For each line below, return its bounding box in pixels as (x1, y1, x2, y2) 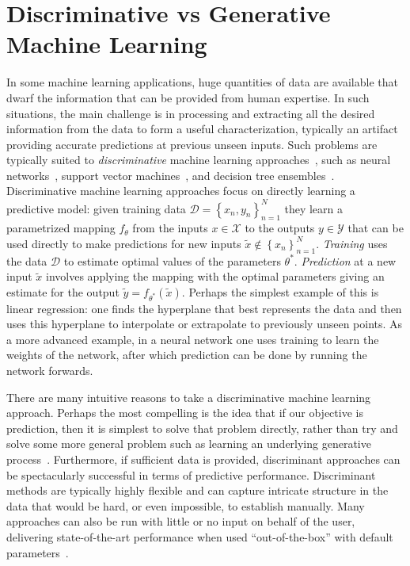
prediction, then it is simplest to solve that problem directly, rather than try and (6, 419, 398, 436)
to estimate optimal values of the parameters (63, 252, 281, 269)
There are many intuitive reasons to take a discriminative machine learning (6, 388, 371, 405)
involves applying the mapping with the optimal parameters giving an (46, 268, 385, 285)
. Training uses (316, 235, 388, 251)
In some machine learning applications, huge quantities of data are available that (6, 74, 398, 90)
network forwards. (6, 362, 93, 379)
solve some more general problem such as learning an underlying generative (6, 435, 371, 452)
